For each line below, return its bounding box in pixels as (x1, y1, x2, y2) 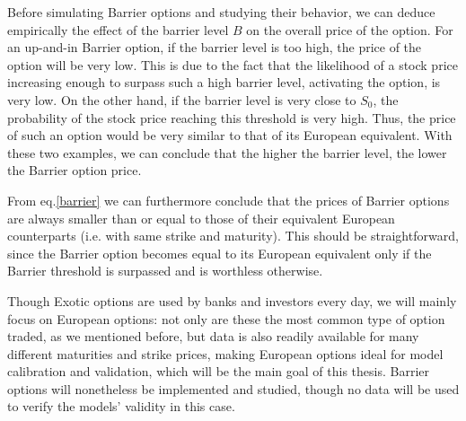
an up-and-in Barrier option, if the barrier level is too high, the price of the (7, 38, 422, 57)
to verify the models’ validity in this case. (7, 397, 235, 416)
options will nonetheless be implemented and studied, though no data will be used (7, 379, 460, 398)
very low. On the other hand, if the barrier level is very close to (7, 90, 356, 109)
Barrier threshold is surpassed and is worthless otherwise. (7, 261, 323, 280)
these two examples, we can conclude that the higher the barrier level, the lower (7, 143, 447, 162)
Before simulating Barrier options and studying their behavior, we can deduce (7, 3, 435, 21)
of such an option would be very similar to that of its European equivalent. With (7, 126, 453, 145)
